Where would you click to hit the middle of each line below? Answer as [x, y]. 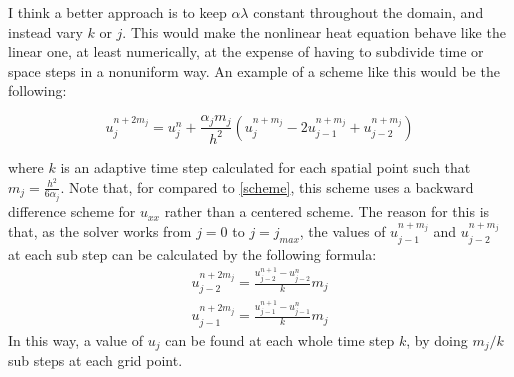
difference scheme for [72, 211]
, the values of [342, 231]
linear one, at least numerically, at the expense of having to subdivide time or [246, 51]
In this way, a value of [76, 339]
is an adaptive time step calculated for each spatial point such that [265, 166]
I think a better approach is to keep [117, 12]
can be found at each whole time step [280, 339]
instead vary [45, 31]
